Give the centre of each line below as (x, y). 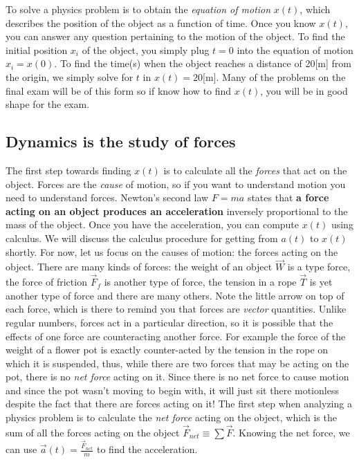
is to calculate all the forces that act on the (255, 170)
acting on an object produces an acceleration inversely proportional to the (177, 211)
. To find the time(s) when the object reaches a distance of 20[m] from (203, 63)
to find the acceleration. (147, 449)
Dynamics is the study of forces (121, 141)
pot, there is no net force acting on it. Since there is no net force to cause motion (177, 377)
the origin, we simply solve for (70, 76)
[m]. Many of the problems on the (274, 76)
